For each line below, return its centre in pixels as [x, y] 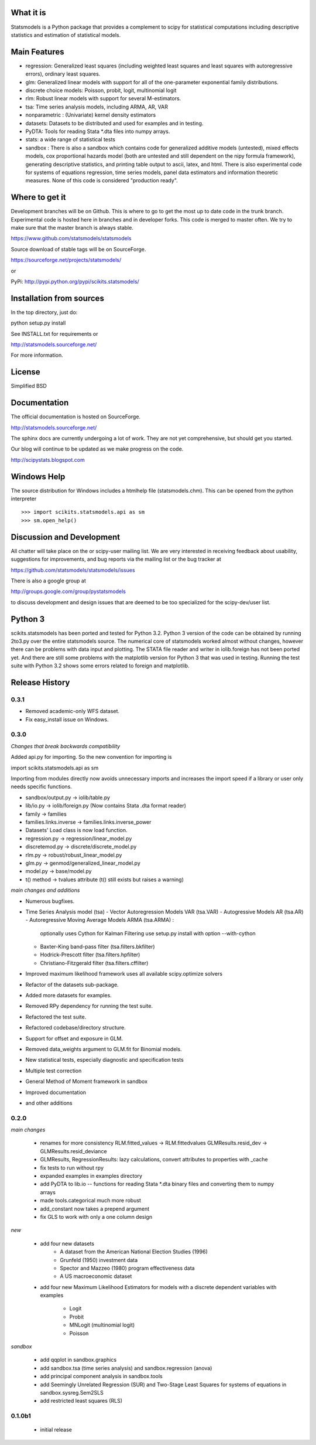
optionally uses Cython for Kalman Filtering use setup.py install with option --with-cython [148, 933]
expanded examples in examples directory [91, 1176]
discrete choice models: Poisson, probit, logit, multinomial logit [101, 90]
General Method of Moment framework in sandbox [87, 1082]
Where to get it [39, 197]
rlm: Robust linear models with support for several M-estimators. [103, 98]
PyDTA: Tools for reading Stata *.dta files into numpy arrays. [98, 131]
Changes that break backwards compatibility [66, 746]
